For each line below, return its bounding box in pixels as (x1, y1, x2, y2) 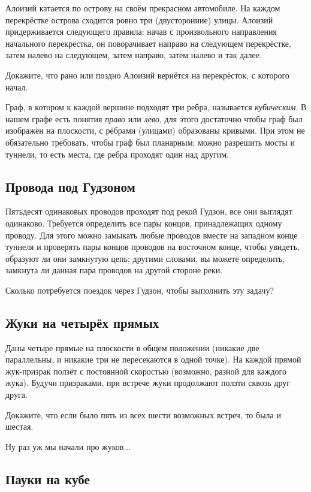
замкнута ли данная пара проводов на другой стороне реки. (5, 264, 223, 276)
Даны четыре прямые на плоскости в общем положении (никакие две (5, 341, 259, 354)
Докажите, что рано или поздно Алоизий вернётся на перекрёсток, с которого (5, 68, 289, 81)
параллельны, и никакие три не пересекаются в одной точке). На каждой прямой (5, 353, 301, 366)
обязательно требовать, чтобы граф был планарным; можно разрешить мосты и (5, 135, 295, 148)
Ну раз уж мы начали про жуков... (5, 440, 131, 452)
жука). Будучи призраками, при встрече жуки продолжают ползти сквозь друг (5, 376, 290, 389)
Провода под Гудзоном (5, 177, 135, 195)
